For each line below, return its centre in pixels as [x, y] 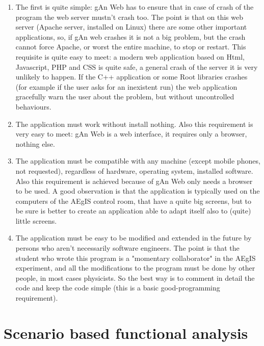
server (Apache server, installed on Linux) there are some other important [131, 27]
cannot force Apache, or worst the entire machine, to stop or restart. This [131, 47]
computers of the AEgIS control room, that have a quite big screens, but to [133, 201]
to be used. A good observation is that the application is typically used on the [138, 191]
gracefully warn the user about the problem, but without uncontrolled [125, 97]
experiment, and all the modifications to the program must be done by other [135, 268]
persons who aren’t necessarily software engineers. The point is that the [127, 248]
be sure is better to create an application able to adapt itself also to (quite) [133, 211]
